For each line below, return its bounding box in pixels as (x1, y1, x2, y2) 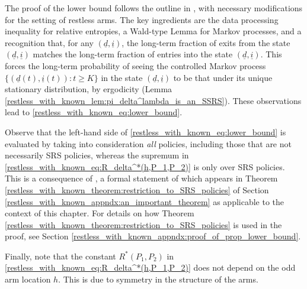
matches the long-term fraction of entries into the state (33, 48, 233, 60)
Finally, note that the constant (5, 249, 116, 262)
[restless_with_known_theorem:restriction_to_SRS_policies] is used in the (5, 218, 282, 230)
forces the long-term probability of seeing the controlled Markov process (5, 59, 266, 72)
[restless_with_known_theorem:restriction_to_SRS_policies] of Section (5, 183, 269, 196)
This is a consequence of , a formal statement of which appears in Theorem (5, 172, 278, 184)
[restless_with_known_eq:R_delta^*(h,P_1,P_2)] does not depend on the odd (5, 261, 296, 274)
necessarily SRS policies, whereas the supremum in (5, 149, 189, 161)
